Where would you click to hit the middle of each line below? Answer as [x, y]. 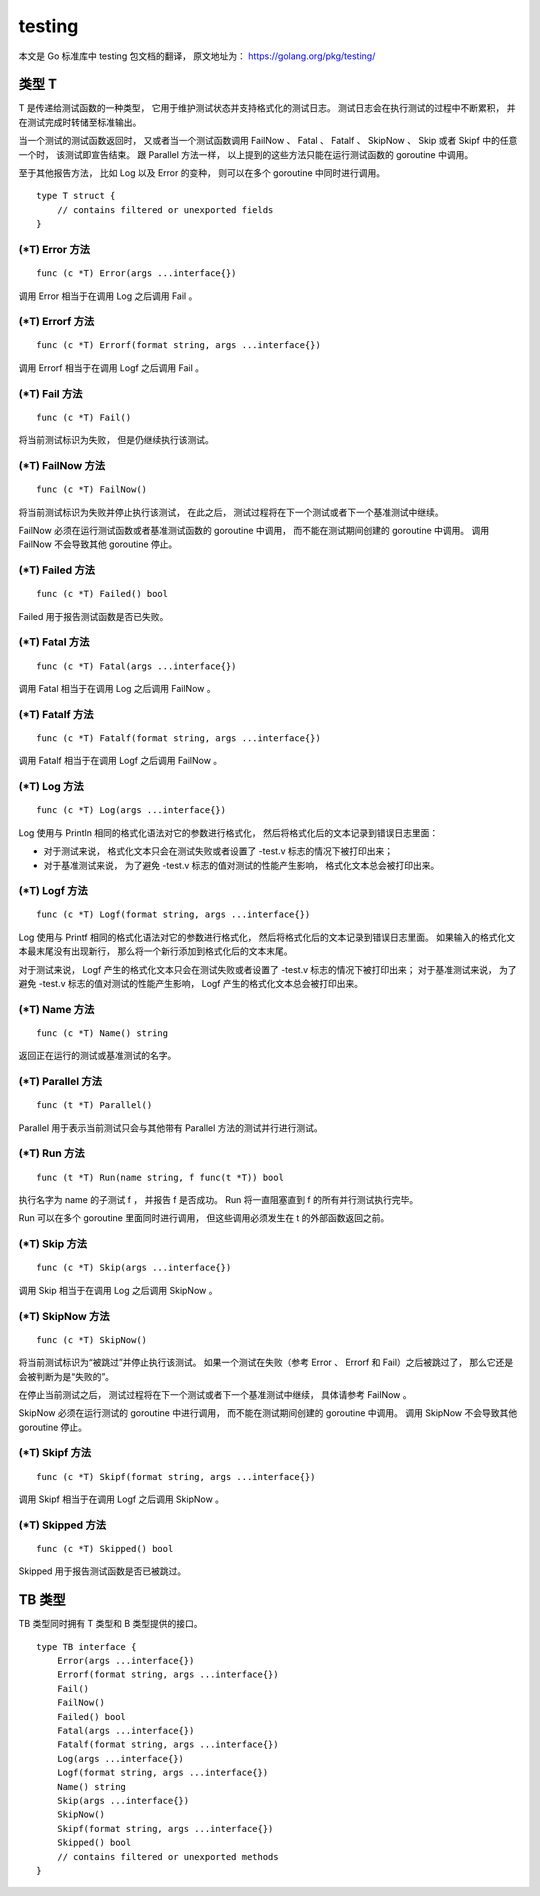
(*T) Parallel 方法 [60, 1082]
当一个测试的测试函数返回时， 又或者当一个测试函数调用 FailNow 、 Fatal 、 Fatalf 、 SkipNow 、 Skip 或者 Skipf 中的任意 [268, 141]
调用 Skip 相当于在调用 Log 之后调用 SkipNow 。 [118, 1290]
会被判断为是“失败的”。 [66, 1376]
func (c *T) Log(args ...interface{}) [131, 810]
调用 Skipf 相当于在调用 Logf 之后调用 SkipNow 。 [121, 1499]
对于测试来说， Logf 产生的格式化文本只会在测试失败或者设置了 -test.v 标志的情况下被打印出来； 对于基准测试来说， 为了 [267, 969]
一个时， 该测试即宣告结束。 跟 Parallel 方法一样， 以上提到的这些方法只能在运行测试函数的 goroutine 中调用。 [246, 154]
